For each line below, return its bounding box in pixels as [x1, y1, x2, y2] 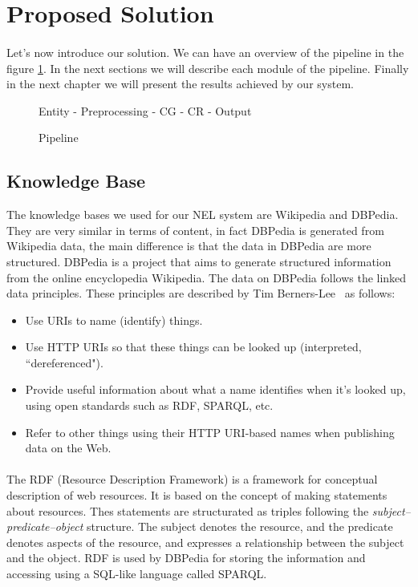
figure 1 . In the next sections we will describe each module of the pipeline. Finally [6, 59, 409, 76]
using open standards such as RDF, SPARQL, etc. [25, 397, 274, 414]
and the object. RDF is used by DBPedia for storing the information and [6, 549, 366, 566]
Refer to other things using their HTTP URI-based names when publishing [25, 423, 395, 440]
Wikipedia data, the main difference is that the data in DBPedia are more [6, 237, 371, 254]
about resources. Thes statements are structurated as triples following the [6, 502, 369, 519]
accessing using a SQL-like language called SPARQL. [6, 565, 267, 582]
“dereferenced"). [25, 354, 103, 370]
